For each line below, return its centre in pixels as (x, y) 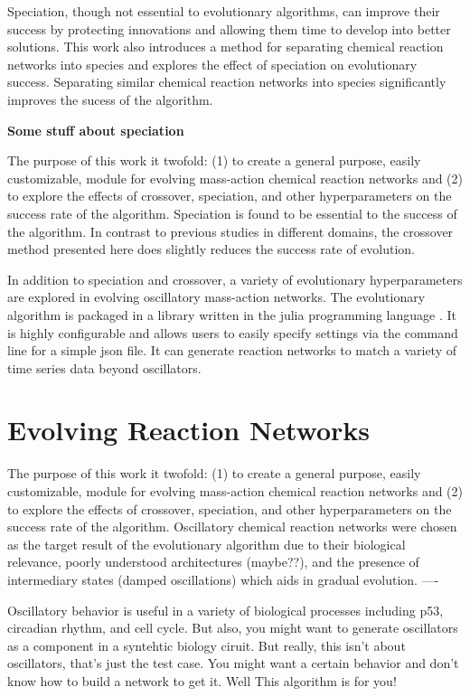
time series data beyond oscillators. (104, 367)
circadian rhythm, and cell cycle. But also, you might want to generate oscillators (233, 628)
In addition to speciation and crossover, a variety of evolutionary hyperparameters (235, 279)
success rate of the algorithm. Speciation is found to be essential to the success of (232, 213)
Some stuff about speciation (96, 130)
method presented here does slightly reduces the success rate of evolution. (211, 249)
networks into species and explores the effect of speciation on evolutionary (212, 64)
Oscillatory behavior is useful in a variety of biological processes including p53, (226, 610)
